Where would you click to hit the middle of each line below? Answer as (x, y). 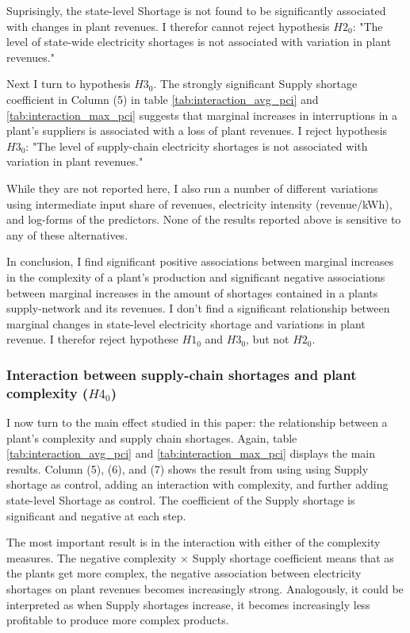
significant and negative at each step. (96, 515)
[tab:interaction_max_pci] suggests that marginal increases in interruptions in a (202, 115)
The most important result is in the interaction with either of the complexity (194, 542)
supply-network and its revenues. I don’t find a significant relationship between (198, 308)
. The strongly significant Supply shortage (255, 84)
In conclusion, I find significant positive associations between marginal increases (200, 261)
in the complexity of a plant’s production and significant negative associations (196, 276)
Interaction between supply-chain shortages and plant (182, 374)
